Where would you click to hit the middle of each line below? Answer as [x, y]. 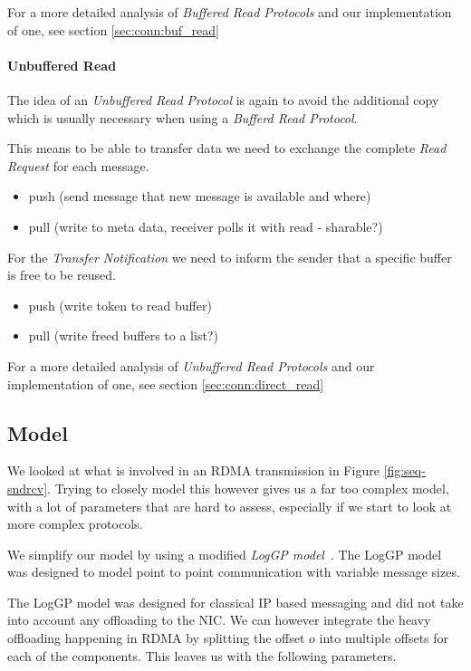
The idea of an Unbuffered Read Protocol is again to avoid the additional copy [223, 99]
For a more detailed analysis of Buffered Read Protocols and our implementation [230, 12]
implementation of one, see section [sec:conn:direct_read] [166, 383]
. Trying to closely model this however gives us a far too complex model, [248, 488]
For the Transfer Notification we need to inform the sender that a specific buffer [230, 257]
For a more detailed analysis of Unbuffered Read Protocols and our [191, 365]
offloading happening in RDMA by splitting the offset [156, 638]
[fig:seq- [404, 470]
